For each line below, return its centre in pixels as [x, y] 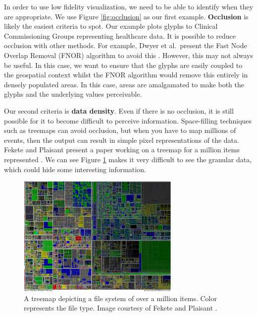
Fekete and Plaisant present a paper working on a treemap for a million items [122, 150]
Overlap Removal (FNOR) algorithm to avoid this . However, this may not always [128, 55]
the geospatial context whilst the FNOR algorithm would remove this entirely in [126, 75]
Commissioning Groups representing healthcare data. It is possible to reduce [120, 35]
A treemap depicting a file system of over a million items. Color [120, 298]
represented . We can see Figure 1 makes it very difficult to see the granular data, [128, 159]
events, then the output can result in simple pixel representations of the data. [122, 140]
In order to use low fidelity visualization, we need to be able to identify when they [129, 6]
